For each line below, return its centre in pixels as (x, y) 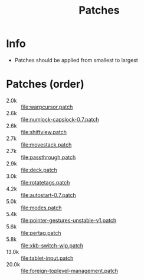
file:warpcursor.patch (47, 107)
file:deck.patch (39, 170)
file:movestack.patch (46, 144)
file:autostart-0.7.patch (49, 195)
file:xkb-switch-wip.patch (52, 245)
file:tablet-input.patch (47, 258)
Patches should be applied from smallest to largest (76, 60)
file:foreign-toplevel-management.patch (70, 271)
